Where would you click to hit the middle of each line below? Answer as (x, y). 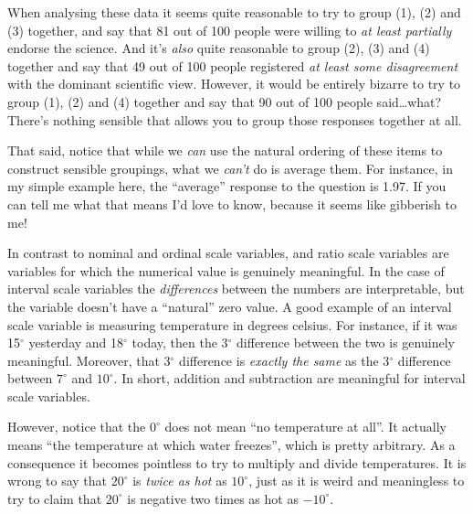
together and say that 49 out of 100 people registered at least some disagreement (233, 65)
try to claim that (55, 498)
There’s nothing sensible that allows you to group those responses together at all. (235, 119)
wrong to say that (58, 481)
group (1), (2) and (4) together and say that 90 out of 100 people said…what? (225, 101)
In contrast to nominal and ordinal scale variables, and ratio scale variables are (228, 253)
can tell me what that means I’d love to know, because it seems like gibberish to (232, 203)
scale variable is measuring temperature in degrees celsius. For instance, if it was (232, 324)
